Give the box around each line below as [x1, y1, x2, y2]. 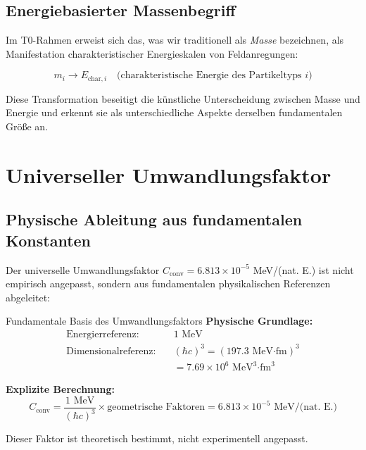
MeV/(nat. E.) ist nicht [253, 262, 354, 277]
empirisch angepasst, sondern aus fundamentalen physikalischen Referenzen [6, 276, 331, 291]
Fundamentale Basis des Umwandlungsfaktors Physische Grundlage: [6, 313, 313, 328]
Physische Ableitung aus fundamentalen [6, 208, 303, 230]
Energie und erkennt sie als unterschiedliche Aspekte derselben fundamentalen [6, 105, 343, 120]
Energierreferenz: [66, 329, 139, 339]
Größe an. [6, 119, 49, 134]
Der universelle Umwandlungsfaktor [6, 262, 160, 277]
